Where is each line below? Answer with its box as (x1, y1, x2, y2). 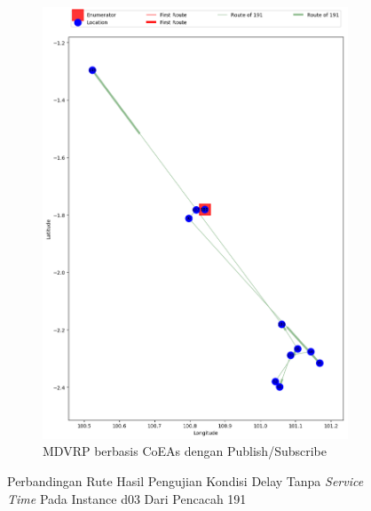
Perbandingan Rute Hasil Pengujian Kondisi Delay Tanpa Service (7, 472, 364, 491)
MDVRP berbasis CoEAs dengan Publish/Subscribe (43, 442, 327, 460)
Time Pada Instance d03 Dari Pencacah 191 (7, 489, 247, 507)
